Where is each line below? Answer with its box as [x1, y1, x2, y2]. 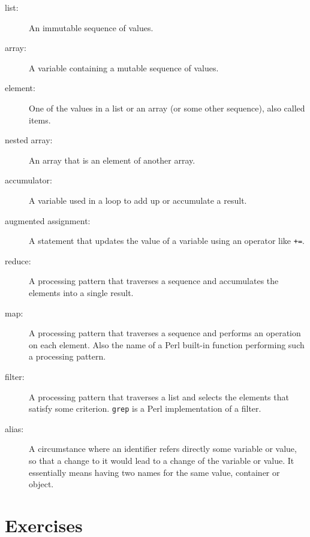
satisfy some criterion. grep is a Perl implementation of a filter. [29, 402, 261, 415]
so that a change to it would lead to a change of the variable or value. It [29, 454, 294, 466]
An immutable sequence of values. [29, 21, 154, 34]
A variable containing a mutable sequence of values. [29, 61, 219, 74]
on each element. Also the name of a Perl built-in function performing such [29, 338, 305, 351]
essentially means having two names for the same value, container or [29, 466, 280, 478]
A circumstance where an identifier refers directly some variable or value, [29, 442, 297, 455]
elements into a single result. [29, 286, 134, 298]
